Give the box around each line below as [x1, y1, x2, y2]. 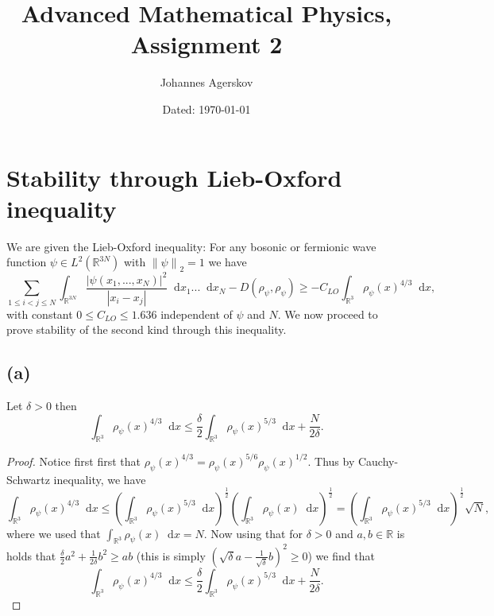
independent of [160, 305, 233, 322]
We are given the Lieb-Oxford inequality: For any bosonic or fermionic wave [6, 238, 376, 254]
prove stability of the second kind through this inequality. [6, 321, 287, 338]
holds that [6, 547, 56, 564]
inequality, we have [53, 471, 146, 487]
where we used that [6, 525, 101, 541]
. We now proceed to [277, 305, 378, 322]
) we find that [307, 547, 375, 564]
